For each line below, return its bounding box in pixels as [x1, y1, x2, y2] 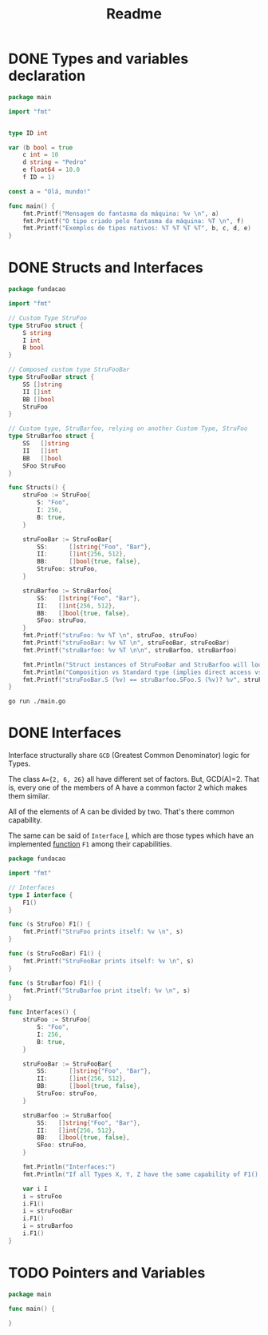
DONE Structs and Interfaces [8, 259, 203, 277]
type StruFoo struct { [8, 321, 84, 329]
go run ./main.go [8, 697, 66, 706]
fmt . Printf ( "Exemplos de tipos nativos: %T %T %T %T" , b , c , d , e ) [22, 225, 251, 233]
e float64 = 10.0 [22, 165, 81, 174]
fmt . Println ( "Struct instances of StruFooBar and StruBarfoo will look [22, 660, 266, 668]
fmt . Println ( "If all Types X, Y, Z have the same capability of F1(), [22, 1170, 262, 1178]
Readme [106, 5, 162, 23]
